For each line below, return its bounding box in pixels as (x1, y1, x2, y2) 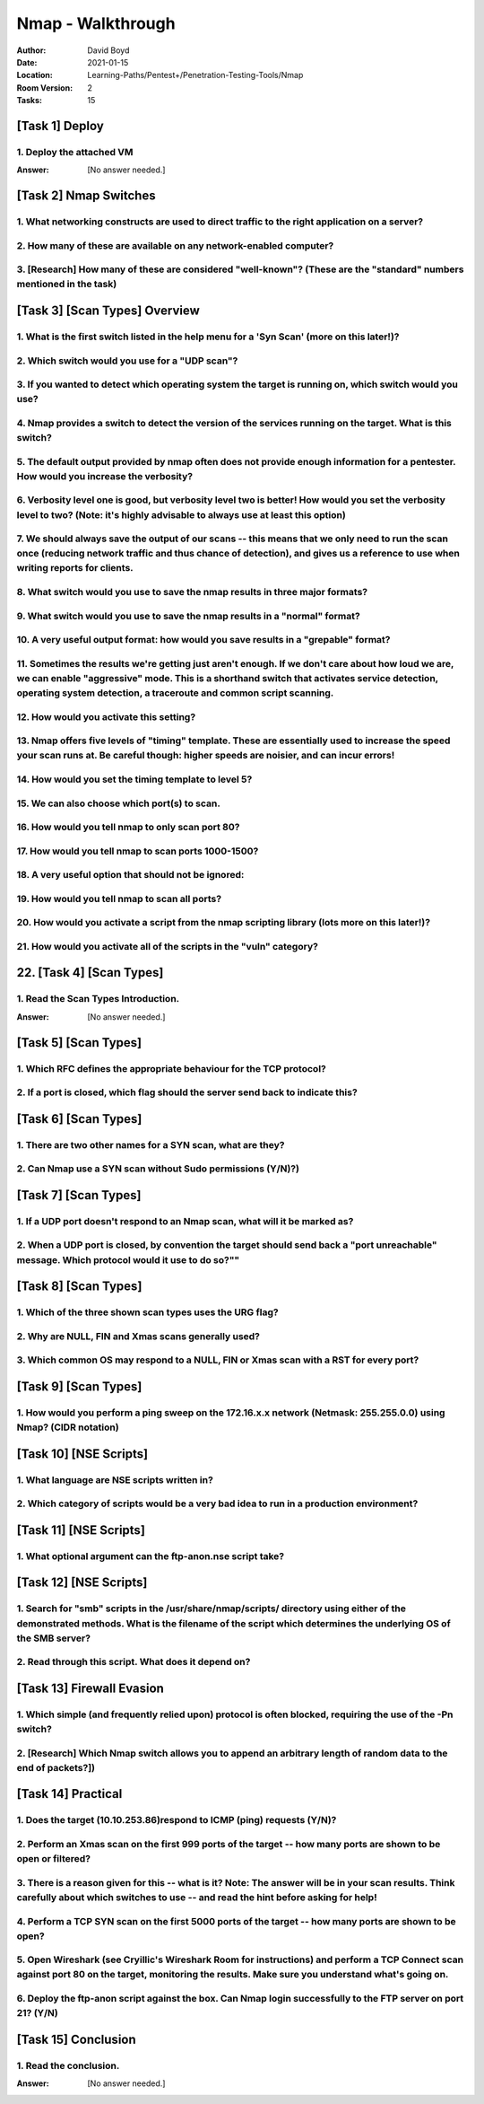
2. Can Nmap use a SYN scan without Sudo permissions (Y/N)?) (16, 1162, 300, 1175)
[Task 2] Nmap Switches (16, 188, 156, 204)
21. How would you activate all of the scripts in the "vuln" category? (16, 940, 318, 952)
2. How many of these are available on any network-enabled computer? (16, 239, 334, 251)
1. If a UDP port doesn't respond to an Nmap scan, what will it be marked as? (16, 1214, 354, 1227)
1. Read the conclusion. (16, 2059, 120, 2072)
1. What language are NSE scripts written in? (16, 1473, 214, 1486)
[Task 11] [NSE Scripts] (16, 1522, 145, 1538)
